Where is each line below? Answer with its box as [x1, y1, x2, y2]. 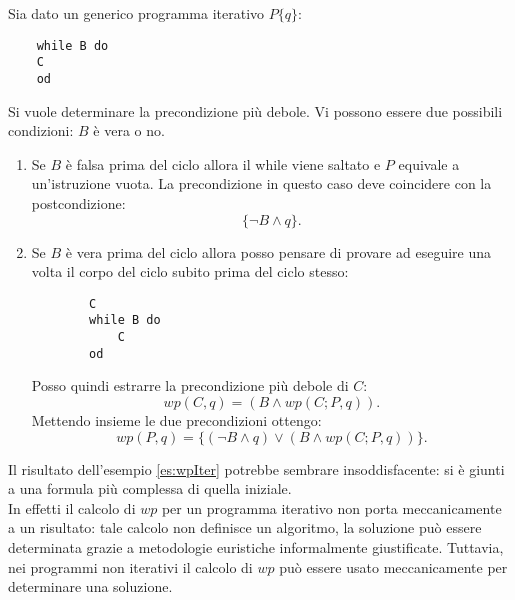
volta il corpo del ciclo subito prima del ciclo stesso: [31, 261, 349, 282]
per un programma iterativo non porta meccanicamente [161, 497, 502, 518]
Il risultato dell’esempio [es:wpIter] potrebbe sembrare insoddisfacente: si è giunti [8, 458, 505, 479]
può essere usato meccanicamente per [279, 556, 508, 577]
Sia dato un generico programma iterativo [8, 3, 265, 23]
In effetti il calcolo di [8, 497, 136, 518]
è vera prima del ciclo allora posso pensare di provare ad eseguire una [65, 241, 491, 262]
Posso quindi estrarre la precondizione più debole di [31, 375, 349, 396]
